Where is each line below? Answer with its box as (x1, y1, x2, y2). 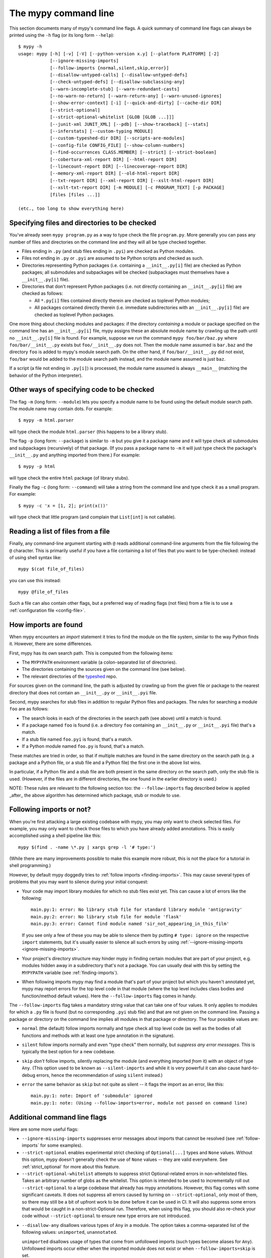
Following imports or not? (9, 805, 91, 814)
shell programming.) (9, 862, 51, 869)
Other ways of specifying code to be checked (9, 385, 155, 394)
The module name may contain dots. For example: (9, 406, 113, 412)
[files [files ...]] (50, 192, 100, 197)
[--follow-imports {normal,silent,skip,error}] (50, 65, 169, 70)
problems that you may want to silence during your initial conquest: (9, 879, 149, 885)
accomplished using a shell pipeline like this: (9, 833, 101, 839)
